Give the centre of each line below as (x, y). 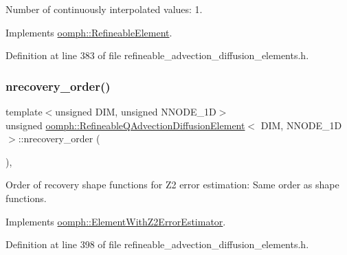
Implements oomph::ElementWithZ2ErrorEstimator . (116, 221)
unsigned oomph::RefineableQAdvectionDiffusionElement (125, 125)
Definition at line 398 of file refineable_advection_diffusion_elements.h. (157, 244)
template (24, 111)
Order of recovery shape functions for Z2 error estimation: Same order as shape (172, 185)
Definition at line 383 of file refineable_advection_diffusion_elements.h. (157, 55)
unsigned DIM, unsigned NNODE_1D (136, 111)
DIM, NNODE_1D (301, 125)
